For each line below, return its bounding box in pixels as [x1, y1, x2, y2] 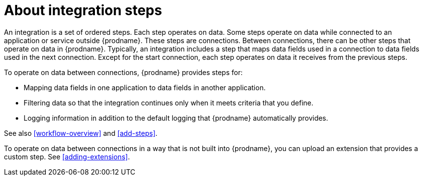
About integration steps [4, 2, 162, 19]
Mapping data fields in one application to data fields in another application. [24, 83, 266, 92]
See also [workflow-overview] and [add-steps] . [4, 129, 158, 137]
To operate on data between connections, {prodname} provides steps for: [4, 68, 243, 77]
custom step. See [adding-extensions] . [4, 152, 130, 161]
